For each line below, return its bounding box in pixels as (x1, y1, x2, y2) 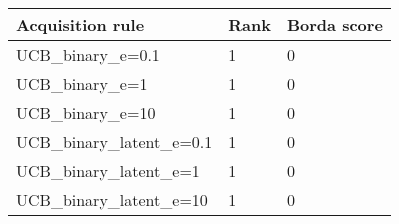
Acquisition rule (16, 13, 145, 36)
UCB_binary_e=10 (16, 101, 156, 124)
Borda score (287, 13, 383, 36)
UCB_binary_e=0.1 (16, 43, 160, 66)
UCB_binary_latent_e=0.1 (16, 130, 213, 153)
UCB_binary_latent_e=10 (16, 188, 208, 211)
